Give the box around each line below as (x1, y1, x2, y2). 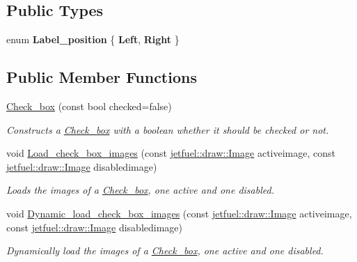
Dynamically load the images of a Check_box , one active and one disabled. (6, 243, 324, 258)
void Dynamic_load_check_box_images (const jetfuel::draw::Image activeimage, (6, 206, 352, 220)
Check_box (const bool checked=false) (6, 99, 172, 113)
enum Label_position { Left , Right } (6, 32, 180, 47)
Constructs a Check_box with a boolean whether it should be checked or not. (6, 122, 329, 137)
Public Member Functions (6, 66, 197, 88)
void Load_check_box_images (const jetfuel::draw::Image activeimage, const (6, 146, 335, 160)
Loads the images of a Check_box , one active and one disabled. (6, 183, 274, 197)
